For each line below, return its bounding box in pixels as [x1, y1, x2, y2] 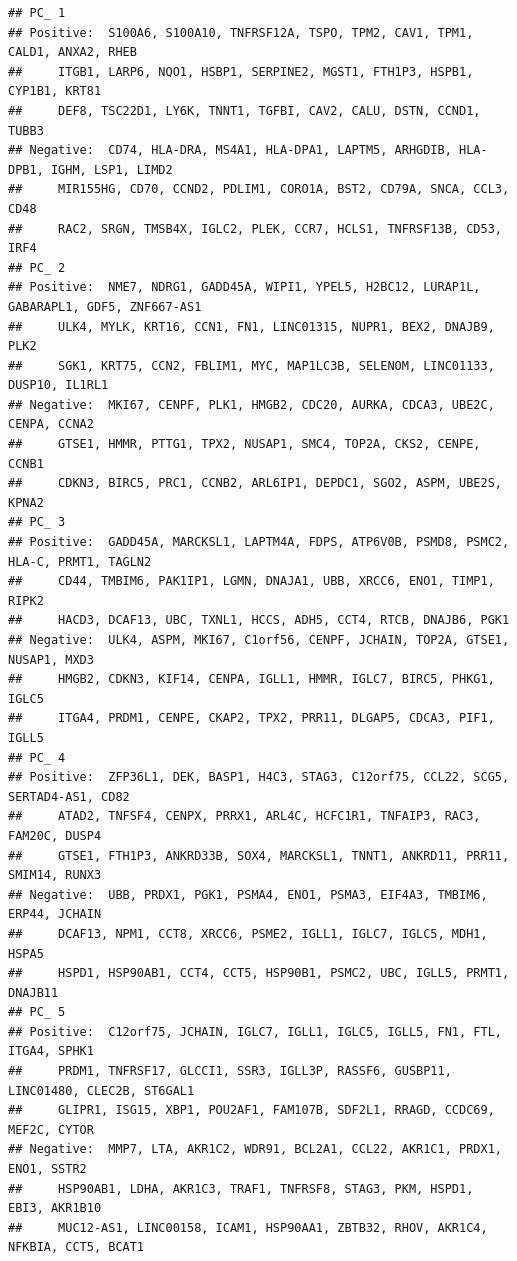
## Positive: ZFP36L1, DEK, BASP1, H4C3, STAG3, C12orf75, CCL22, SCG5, [8, 770, 510, 785]
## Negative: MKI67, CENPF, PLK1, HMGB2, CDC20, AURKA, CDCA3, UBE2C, [8, 397, 495, 412]
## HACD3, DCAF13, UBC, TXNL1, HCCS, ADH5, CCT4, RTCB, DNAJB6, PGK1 [8, 613, 510, 628]
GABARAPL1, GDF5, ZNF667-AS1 [8, 299, 202, 314]
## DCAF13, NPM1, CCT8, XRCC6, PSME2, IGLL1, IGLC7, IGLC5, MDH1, [8, 926, 488, 941]
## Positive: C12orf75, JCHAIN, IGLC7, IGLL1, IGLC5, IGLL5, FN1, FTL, [8, 1024, 502, 1039]
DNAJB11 [8, 985, 59, 1000]
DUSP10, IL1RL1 [8, 378, 109, 393]
